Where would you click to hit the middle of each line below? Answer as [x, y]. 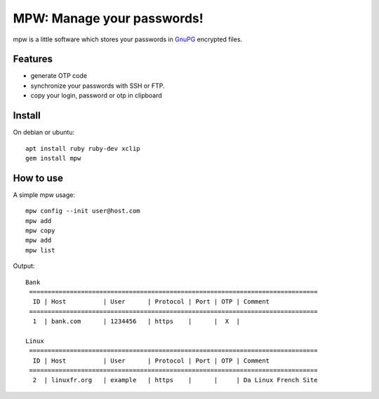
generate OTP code [59, 76]
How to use [38, 178]
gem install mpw [53, 158]
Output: [24, 266]
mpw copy [40, 230]
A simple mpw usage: [44, 195]
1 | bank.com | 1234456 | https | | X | [136, 322]
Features [33, 59]
